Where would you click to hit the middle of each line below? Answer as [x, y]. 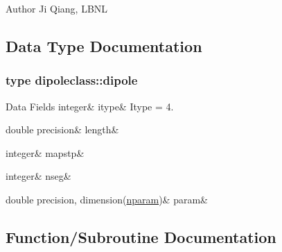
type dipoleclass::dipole [72, 80]
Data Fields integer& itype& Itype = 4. [90, 106]
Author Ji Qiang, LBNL [57, 8]
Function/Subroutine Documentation [141, 236]
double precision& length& [62, 129]
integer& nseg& [38, 176]
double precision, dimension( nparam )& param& [107, 199]
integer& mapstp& [45, 152]
